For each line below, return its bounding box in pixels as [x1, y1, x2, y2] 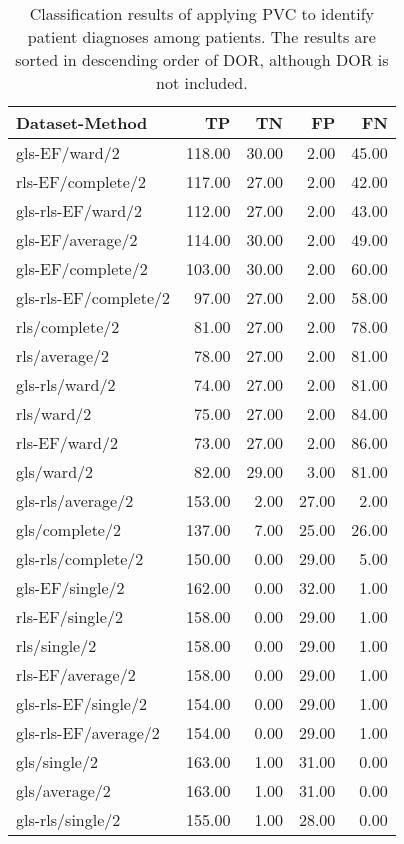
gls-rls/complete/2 [16, 547, 144, 570]
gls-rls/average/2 [16, 489, 134, 512]
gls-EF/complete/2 [16, 257, 148, 280]
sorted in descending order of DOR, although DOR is [15, 48, 389, 71]
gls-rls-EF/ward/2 [16, 199, 143, 222]
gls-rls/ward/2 [16, 373, 116, 396]
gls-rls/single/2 [16, 808, 121, 831]
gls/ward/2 [16, 460, 94, 483]
